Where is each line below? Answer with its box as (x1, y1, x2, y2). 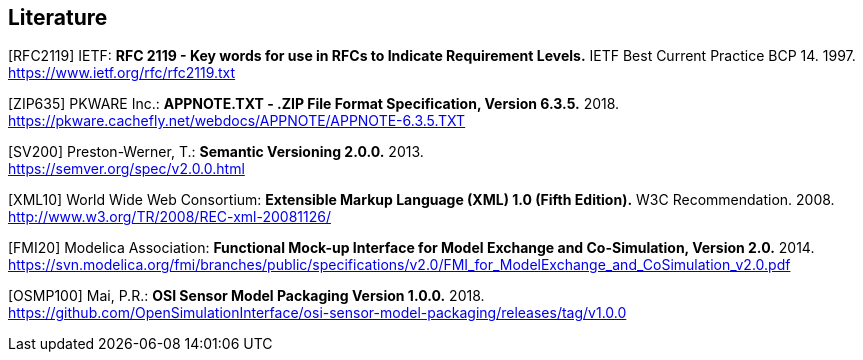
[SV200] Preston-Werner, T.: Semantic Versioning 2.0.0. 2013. (8, 143, 424, 161)
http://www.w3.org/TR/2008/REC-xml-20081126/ (8, 208, 331, 226)
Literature (8, 5, 108, 30)
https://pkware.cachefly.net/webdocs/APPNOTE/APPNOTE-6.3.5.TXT (8, 112, 466, 130)
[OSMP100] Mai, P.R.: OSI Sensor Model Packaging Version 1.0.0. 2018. (8, 287, 485, 305)
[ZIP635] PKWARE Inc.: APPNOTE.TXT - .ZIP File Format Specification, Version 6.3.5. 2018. (8, 95, 620, 113)
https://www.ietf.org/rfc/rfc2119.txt (8, 64, 236, 82)
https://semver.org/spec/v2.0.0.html (8, 160, 245, 178)
